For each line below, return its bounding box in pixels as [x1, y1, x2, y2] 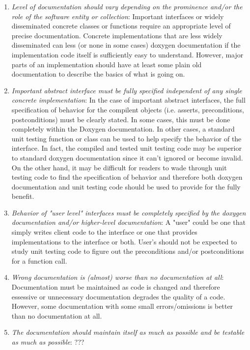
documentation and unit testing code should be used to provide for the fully [11, 181, 241, 191]
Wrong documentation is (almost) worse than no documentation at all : [11, 272, 224, 282]
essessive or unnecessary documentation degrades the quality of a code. [11, 291, 225, 301]
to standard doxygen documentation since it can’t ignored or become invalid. [11, 152, 243, 162]
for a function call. [11, 255, 67, 266]
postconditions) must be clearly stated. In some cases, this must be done [11, 114, 230, 124]
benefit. [11, 191, 34, 201]
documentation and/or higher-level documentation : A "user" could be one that [11, 217, 246, 227]
